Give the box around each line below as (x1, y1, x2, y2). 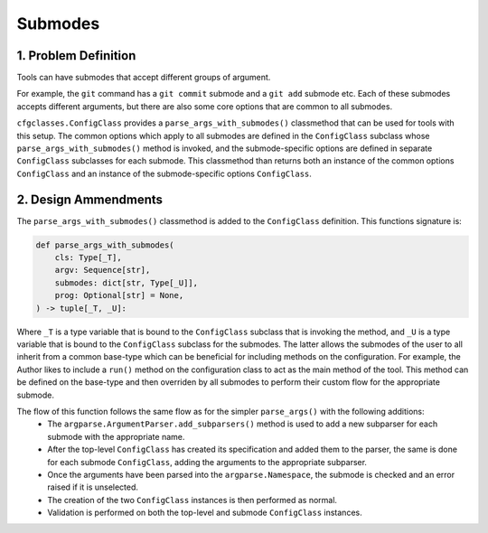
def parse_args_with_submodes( (35, 239, 175, 250)
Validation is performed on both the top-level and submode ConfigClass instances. (47, 507, 362, 519)
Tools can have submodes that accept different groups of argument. (16, 72, 271, 83)
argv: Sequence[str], (54, 265, 151, 276)
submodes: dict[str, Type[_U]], (54, 277, 199, 288)
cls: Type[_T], (54, 253, 122, 263)
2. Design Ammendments (16, 192, 163, 207)
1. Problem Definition (16, 48, 136, 63)
